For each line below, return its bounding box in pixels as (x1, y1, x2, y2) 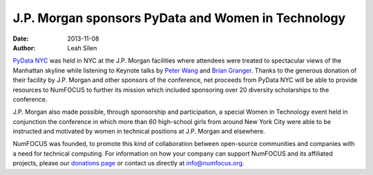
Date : (12, 34, 29, 43)
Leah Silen (67, 43, 97, 52)
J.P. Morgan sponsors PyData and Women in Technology (12, 10, 346, 25)
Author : (12, 43, 36, 52)
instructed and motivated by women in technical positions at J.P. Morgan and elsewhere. (12, 127, 265, 136)
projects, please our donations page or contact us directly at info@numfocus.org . (12, 159, 245, 167)
